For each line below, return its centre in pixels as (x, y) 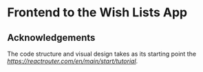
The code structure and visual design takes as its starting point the (102, 54)
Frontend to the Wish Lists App (97, 13)
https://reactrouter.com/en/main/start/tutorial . (73, 61)
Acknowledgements (51, 38)
